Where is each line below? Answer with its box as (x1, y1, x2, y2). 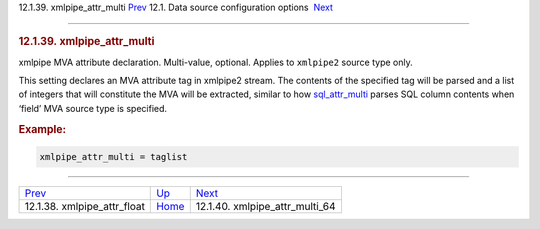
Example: (18, 122, 67, 136)
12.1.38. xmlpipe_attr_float (24, 200, 145, 214)
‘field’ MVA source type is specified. (18, 102, 168, 114)
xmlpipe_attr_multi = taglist (39, 151, 188, 163)
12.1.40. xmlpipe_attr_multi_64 (195, 200, 336, 214)
